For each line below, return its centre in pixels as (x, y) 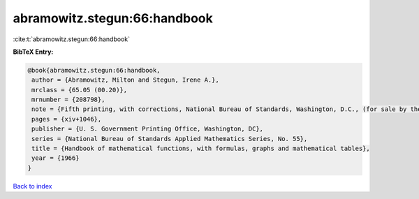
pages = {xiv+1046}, (67, 119)
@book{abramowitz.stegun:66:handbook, (94, 70)
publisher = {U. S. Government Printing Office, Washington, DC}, (148, 129)
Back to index (32, 186)
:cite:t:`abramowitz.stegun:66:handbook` (72, 39)
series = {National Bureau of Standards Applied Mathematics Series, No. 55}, (170, 139)
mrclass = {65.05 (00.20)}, (80, 90)
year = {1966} (56, 158)
